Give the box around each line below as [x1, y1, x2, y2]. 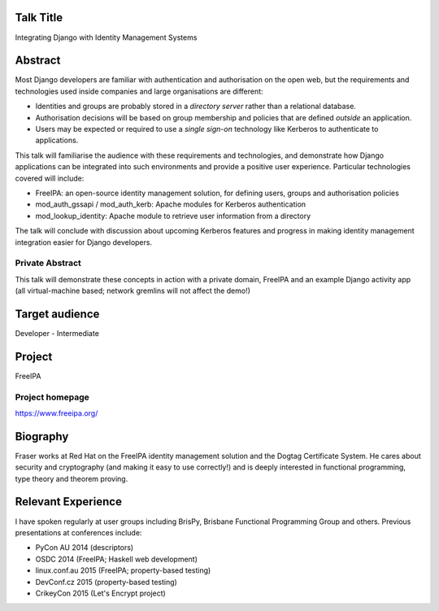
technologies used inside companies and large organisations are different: [15, 86, 263, 96]
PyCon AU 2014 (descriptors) [35, 543, 134, 552]
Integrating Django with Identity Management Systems [15, 33, 198, 42]
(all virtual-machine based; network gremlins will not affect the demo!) [15, 286, 251, 296]
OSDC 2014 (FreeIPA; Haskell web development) [35, 554, 198, 564]
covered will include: [15, 173, 85, 183]
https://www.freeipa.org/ [15, 408, 98, 418]
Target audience [15, 307, 100, 321]
